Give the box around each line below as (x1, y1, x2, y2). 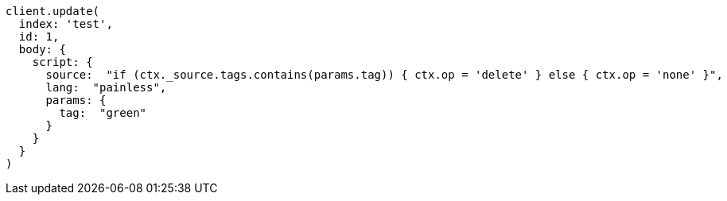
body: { (18, 43, 66, 56)
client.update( (6, 5, 100, 17)
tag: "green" (59, 106, 147, 119)
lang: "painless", (45, 81, 167, 94)
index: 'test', (18, 17, 113, 30)
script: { (32, 56, 93, 68)
